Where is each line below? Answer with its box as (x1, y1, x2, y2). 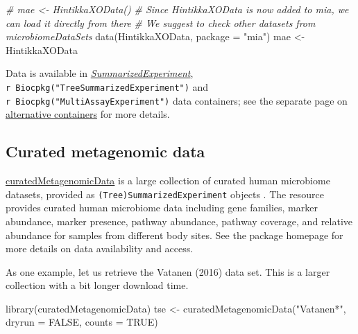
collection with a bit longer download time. (6, 278, 189, 292)
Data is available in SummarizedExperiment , (6, 66, 194, 80)
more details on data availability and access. (6, 241, 194, 256)
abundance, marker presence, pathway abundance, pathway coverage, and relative (6, 213, 352, 228)
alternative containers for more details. (6, 107, 170, 121)
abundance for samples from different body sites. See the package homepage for (6, 227, 343, 242)
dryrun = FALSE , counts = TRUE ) (6, 315, 158, 329)
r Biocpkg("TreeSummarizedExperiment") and (6, 79, 209, 94)
